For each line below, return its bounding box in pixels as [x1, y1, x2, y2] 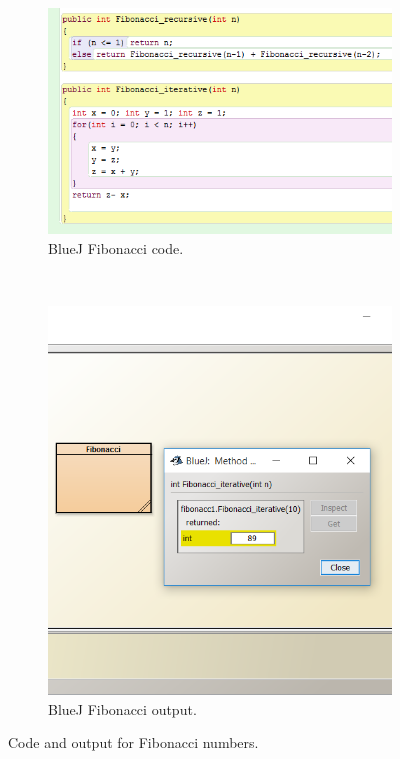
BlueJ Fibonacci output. [48, 698, 197, 719]
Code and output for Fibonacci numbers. [8, 732, 259, 753]
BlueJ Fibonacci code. [48, 237, 184, 258]
